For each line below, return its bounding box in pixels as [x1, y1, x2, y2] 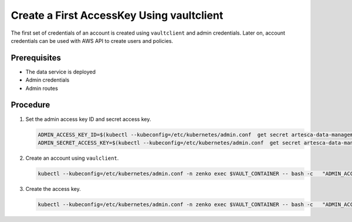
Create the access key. [25, 185, 82, 192]
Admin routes [25, 85, 58, 92]
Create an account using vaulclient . [25, 154, 119, 162]
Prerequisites [11, 53, 61, 63]
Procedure [11, 100, 50, 110]
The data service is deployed [25, 68, 96, 75]
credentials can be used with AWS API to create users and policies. [11, 37, 173, 44]
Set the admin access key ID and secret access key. [25, 115, 151, 123]
